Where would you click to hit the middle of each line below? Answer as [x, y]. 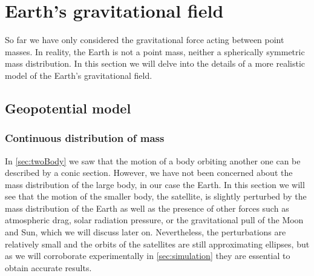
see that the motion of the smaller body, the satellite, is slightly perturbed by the [156, 196]
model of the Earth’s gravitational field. [79, 75]
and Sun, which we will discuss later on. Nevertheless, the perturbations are [146, 232]
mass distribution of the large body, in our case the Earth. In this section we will [155, 184]
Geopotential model [68, 108]
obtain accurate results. [48, 267]
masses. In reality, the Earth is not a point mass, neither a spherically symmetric [155, 51]
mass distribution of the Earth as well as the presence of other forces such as [147, 208]
